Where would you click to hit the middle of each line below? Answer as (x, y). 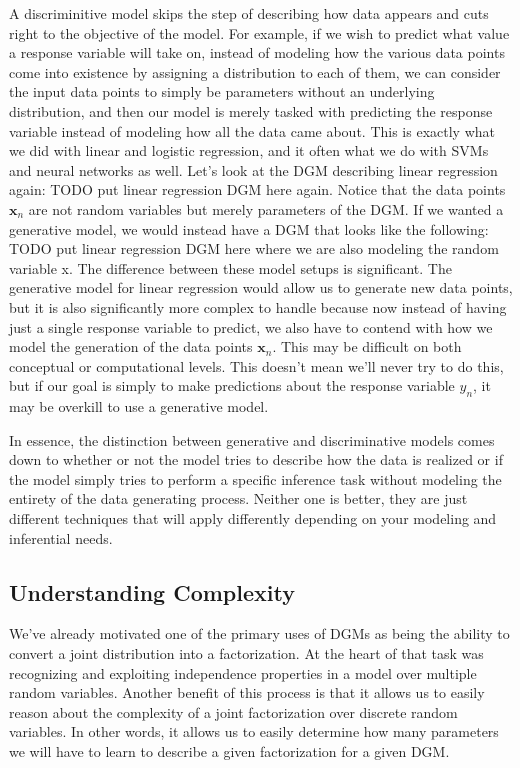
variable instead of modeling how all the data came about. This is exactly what (252, 130)
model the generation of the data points (131, 346)
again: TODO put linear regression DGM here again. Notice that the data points (257, 189)
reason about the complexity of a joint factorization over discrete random (233, 711)
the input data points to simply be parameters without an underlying (222, 91)
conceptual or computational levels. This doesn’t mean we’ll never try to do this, (256, 365)
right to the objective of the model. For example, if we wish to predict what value (259, 32)
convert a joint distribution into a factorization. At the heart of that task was (246, 653)
